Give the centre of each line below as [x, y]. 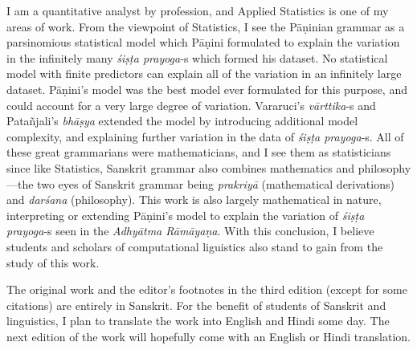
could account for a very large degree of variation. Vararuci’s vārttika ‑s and [191, 105]
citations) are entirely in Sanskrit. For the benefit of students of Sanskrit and [196, 305]
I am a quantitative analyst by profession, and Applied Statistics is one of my [198, 10]
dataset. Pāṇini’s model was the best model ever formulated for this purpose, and [207, 89]
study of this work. [53, 262]
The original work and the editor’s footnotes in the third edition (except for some [207, 289]
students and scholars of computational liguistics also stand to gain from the [195, 246]
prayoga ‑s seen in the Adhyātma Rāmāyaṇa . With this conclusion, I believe [190, 231]
